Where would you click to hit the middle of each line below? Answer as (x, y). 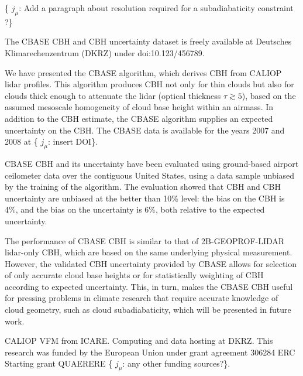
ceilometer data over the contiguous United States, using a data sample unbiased (150, 175)
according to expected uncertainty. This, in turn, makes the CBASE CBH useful (149, 286)
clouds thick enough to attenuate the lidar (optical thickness (113, 95)
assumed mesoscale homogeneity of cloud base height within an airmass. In (139, 107)
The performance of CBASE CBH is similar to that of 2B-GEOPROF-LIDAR (145, 240)
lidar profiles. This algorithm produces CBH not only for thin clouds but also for (149, 84)
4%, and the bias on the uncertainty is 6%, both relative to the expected (135, 209)
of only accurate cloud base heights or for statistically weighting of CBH (134, 275)
